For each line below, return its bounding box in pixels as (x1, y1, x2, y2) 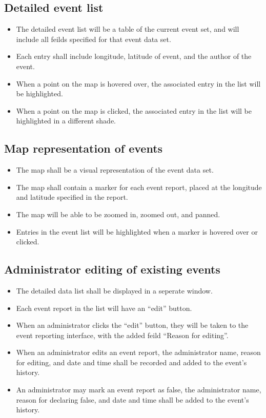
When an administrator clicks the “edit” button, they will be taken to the (16, 320, 249, 330)
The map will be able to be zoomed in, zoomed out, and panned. (16, 208, 220, 219)
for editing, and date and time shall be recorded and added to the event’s (16, 357, 247, 367)
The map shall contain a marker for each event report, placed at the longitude (16, 181, 262, 192)
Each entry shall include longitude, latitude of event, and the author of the (16, 51, 252, 61)
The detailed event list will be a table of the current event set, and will (16, 24, 239, 34)
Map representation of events (4, 140, 163, 156)
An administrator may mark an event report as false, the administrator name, (16, 384, 261, 395)
